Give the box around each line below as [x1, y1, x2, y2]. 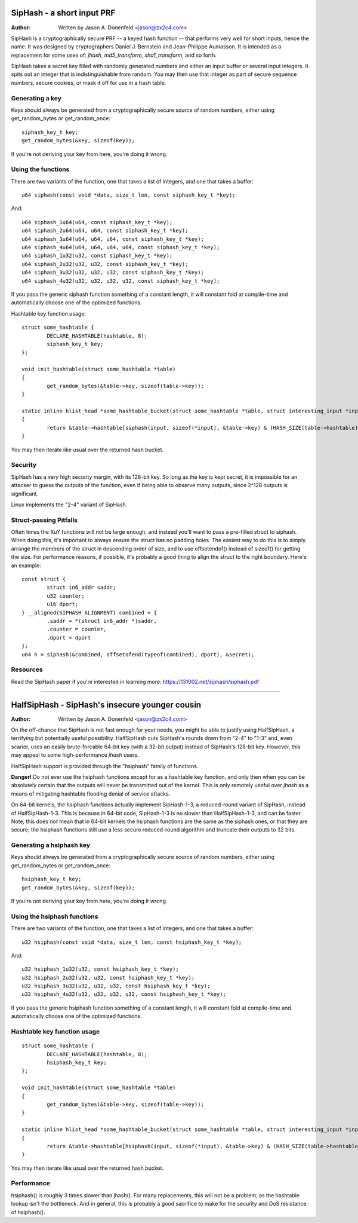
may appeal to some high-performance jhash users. [11, 751, 139, 759]
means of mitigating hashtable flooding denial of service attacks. [11, 790, 171, 797]
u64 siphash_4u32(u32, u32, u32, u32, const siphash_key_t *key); [21, 277, 220, 284]
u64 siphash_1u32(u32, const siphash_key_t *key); [21, 252, 173, 259]
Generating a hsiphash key [11, 841, 91, 849]
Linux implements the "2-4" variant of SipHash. [11, 501, 128, 508]
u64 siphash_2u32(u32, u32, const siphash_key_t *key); [21, 261, 189, 267]
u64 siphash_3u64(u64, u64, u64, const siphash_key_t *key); [21, 236, 204, 242]
